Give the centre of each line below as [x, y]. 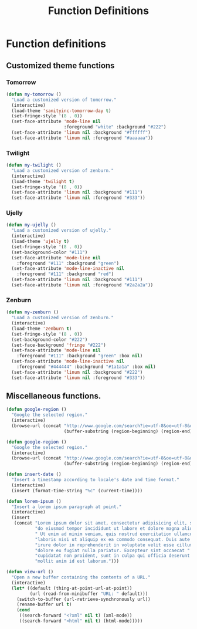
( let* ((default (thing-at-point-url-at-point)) [72, 588]
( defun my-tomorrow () [34, 94]
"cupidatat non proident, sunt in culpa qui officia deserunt [113, 556]
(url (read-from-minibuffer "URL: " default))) [89, 594]
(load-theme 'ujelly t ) [40, 242]
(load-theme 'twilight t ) [43, 181]
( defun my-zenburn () [33, 312]
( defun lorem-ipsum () [34, 501]
